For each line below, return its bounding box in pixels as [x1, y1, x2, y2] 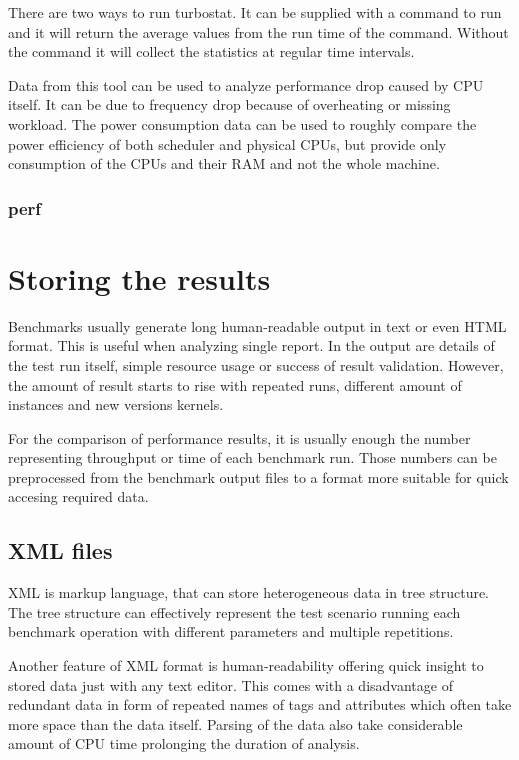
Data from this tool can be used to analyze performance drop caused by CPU [8, 74, 484, 95]
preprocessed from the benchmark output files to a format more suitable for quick [8, 466, 509, 487]
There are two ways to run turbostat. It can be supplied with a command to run [8, 2, 502, 22]
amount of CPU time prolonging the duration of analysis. [8, 733, 360, 754]
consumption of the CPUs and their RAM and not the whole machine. [8, 153, 440, 174]
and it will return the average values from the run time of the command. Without [8, 21, 509, 42]
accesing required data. [8, 486, 149, 507]
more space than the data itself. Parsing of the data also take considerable [8, 713, 463, 734]
